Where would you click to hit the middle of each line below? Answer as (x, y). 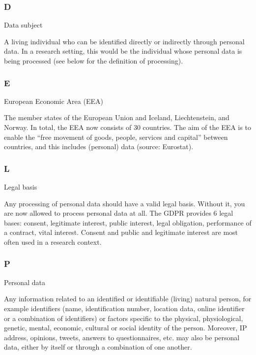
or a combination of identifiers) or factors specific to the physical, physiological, (124, 318)
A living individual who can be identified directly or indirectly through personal (124, 41)
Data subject (23, 25)
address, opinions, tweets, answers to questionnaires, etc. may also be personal (122, 337)
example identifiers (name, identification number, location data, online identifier (124, 308)
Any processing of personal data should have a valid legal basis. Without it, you (125, 203)
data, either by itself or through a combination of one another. (98, 347)
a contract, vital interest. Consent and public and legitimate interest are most (121, 232)
